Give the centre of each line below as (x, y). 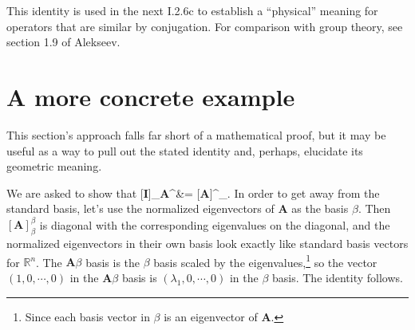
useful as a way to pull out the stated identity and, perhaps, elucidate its (185, 150)
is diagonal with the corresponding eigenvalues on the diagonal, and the (215, 224)
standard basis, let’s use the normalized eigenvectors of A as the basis (178, 208)
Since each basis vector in (87, 316)
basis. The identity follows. (337, 278)
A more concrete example (151, 96)
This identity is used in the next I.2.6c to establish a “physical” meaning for (192, 10)
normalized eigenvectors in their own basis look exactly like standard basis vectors (207, 244)
